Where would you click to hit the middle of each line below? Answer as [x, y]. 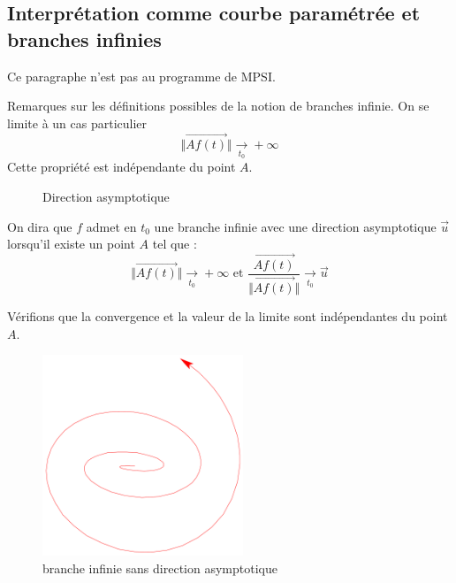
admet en [111, 226]
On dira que [40, 226]
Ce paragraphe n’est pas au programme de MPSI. [141, 76]
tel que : [175, 244]
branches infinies [84, 38]
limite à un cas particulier [77, 123]
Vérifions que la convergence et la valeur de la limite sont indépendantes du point [228, 316]
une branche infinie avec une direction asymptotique [295, 226]
